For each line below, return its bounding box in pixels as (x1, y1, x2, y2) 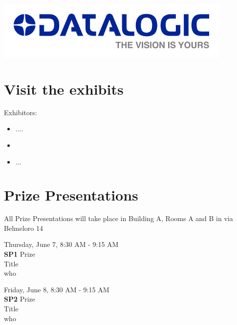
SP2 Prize (4, 294, 36, 304)
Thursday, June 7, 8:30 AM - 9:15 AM (4, 239, 119, 249)
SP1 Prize (4, 249, 36, 259)
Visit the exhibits (4, 79, 124, 99)
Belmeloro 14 (4, 223, 43, 233)
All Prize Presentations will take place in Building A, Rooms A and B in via (4, 213, 233, 223)
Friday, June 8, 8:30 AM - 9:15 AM (4, 284, 109, 294)
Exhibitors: (4, 107, 37, 117)
